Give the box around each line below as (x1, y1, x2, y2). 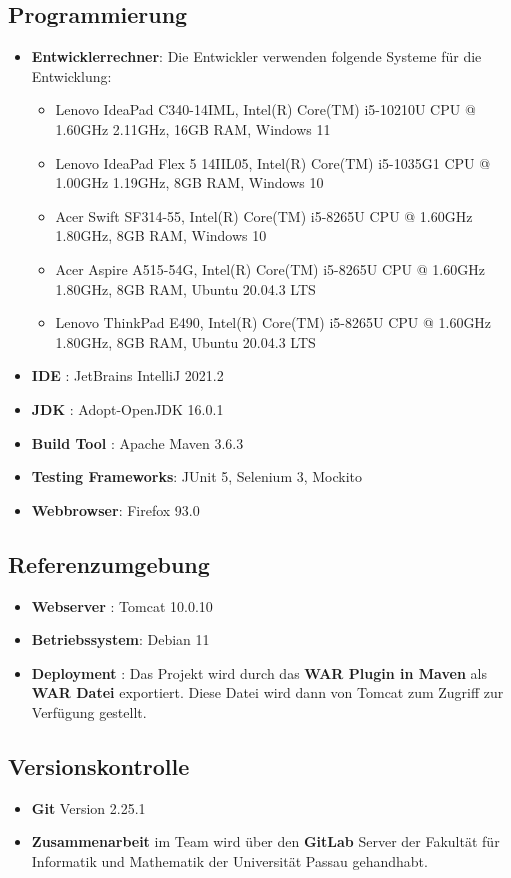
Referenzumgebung (8, 548, 210, 579)
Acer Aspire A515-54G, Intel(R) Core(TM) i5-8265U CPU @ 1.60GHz (55, 258, 485, 279)
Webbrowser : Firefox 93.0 (31, 499, 200, 520)
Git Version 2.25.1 (31, 797, 146, 818)
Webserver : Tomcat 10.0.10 (31, 595, 213, 616)
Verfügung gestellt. (31, 701, 147, 722)
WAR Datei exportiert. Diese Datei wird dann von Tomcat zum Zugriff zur (31, 682, 504, 703)
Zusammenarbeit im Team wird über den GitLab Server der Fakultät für (31, 831, 500, 852)
